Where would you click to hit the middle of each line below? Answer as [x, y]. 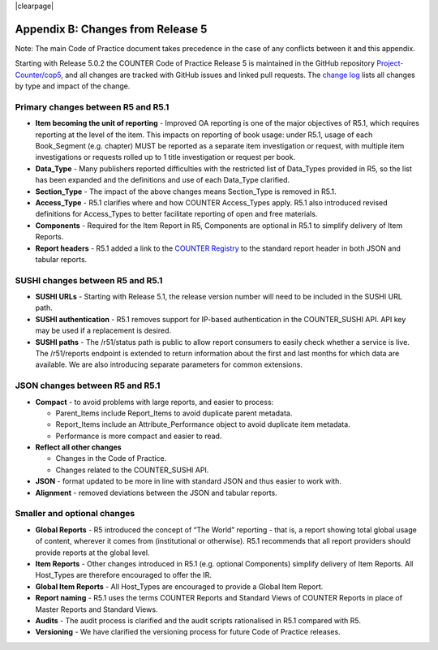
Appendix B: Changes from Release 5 [111, 29]
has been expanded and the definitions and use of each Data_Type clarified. [163, 180]
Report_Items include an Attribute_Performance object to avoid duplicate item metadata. [203, 424]
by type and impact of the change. [73, 86]
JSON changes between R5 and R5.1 [88, 385]
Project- [390, 63]
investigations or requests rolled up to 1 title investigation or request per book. [165, 157]
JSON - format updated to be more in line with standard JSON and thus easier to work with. [189, 481]
